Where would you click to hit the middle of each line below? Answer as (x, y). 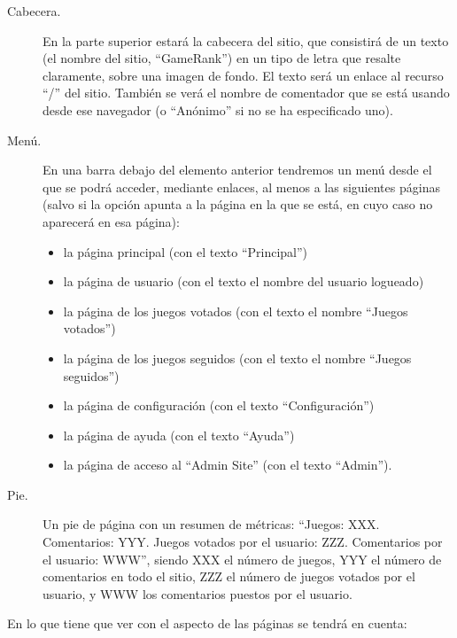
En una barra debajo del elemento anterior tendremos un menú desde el (237, 170)
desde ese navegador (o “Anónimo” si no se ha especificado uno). (218, 109)
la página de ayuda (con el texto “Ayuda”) (179, 435)
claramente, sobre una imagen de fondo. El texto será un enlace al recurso (243, 75)
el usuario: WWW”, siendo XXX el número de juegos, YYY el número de (242, 559)
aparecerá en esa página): (111, 221)
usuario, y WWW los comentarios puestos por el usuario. (198, 593)
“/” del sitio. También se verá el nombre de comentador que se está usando (246, 93)
